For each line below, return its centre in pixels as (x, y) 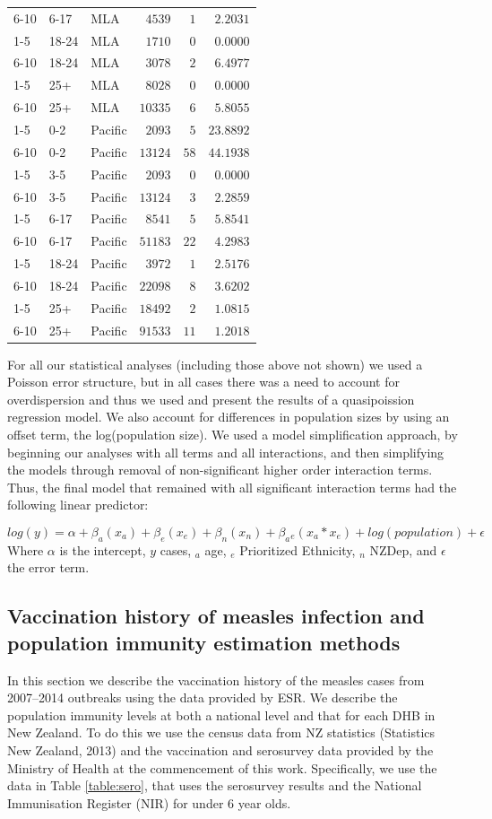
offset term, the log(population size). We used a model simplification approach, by (233, 435)
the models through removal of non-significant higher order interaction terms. (220, 470)
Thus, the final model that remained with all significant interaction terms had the (232, 487)
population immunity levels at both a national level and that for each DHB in (221, 714)
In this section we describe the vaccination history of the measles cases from (216, 680)
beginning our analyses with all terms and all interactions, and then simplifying (226, 452)
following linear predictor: (78, 505)
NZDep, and (403, 549)
